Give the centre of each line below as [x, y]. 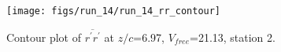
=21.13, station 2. [232, 37]
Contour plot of [44, 37]
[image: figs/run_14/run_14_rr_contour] [114, 11]
